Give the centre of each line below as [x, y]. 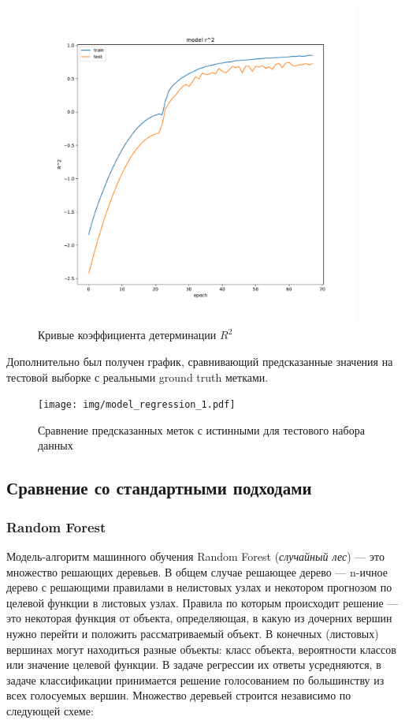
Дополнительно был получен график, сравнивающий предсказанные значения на [200, 361]
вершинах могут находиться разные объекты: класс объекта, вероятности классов [201, 649]
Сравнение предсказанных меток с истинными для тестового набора [201, 429]
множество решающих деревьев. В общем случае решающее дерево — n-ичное [197, 571]
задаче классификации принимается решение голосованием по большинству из [195, 679]
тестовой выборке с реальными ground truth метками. [137, 377]
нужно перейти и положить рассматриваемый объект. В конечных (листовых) [193, 633]
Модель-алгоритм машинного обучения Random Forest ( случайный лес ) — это [195, 556]
